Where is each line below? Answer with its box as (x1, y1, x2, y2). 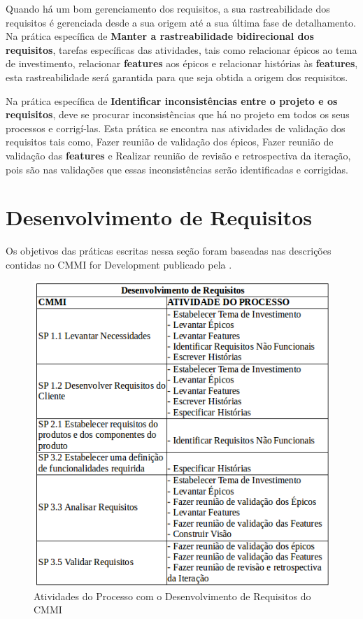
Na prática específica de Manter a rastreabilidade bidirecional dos (6, 29, 314, 43)
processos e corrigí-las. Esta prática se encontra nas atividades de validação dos (6, 120, 346, 135)
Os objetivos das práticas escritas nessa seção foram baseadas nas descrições (6, 243, 332, 258)
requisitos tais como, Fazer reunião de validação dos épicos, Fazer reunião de (6, 134, 334, 149)
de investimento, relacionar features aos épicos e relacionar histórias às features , (6, 56, 358, 71)
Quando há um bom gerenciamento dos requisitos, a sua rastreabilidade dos (6, 1, 330, 15)
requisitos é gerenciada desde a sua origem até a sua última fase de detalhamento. (6, 15, 357, 29)
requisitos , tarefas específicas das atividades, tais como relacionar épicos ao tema (6, 42, 357, 57)
